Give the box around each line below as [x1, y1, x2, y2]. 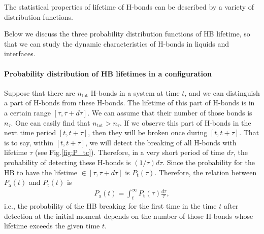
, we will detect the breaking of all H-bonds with [85, 137, 237, 147]
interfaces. [4, 48, 36, 59]
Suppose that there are [4, 87, 75, 98]
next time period [4, 127, 56, 138]
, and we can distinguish [184, 87, 260, 98]
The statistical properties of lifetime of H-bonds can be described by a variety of [4, 2, 254, 12]
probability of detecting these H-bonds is [4, 157, 131, 167]
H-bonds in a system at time [90, 87, 180, 98]
